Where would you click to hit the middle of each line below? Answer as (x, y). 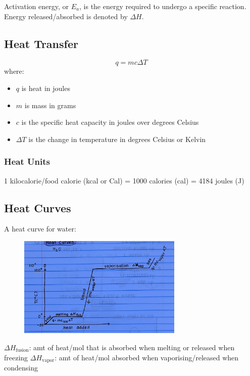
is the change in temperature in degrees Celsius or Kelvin (117, 139)
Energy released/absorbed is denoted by (66, 16)
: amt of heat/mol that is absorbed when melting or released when (132, 347)
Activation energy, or (37, 6)
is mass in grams (50, 105)
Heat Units (27, 161)
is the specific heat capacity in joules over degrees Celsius (110, 122)
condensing (21, 368)
